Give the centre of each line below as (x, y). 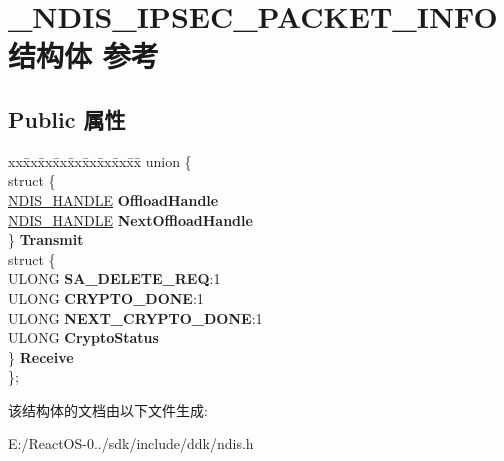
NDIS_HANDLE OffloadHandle (113, 199)
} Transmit (46, 239)
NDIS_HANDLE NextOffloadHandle (130, 219)
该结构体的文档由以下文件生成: (108, 409)
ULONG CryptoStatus (83, 337)
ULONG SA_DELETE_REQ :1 (114, 278)
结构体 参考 (83, 55)
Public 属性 (67, 118)
